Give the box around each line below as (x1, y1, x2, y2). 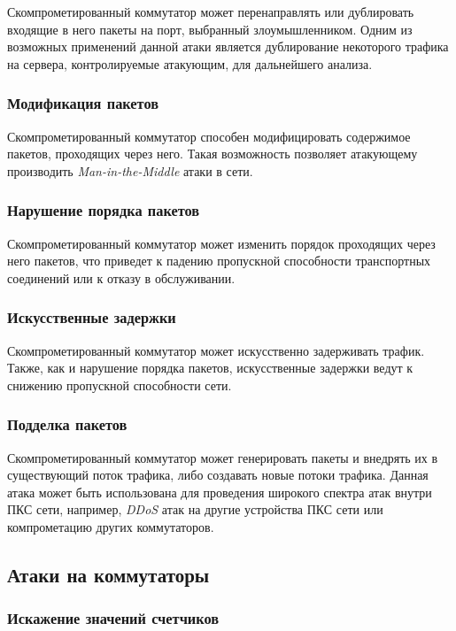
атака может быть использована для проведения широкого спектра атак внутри (7, 482, 432, 501)
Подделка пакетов (7, 413, 128, 435)
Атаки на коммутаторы (7, 560, 210, 588)
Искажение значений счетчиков (7, 607, 220, 629)
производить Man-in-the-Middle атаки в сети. (7, 161, 253, 180)
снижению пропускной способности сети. (7, 375, 232, 394)
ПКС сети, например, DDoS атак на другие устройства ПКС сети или (7, 500, 383, 519)
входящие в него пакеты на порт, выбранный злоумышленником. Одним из (7, 19, 413, 38)
